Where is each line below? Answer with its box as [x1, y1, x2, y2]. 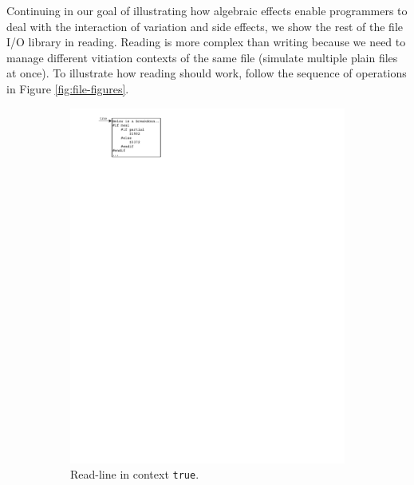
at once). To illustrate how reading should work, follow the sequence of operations [6, 65, 407, 81]
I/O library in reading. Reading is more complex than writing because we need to [6, 34, 406, 50]
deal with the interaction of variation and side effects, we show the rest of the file [6, 18, 403, 34]
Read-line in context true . [70, 466, 199, 483]
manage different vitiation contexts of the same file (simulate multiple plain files [6, 49, 398, 65]
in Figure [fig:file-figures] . [6, 80, 129, 97]
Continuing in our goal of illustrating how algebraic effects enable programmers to [6, 2, 408, 18]
